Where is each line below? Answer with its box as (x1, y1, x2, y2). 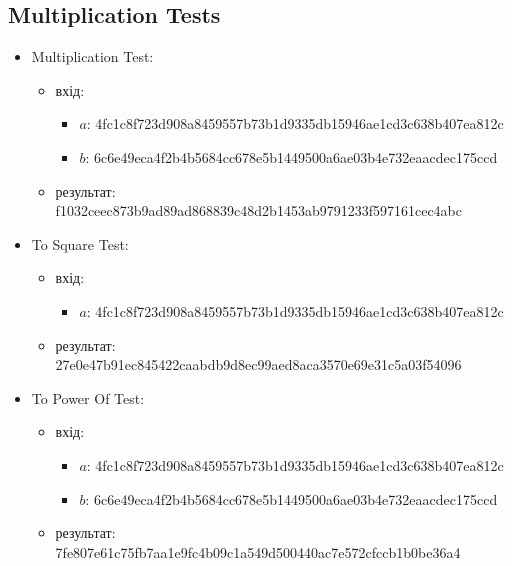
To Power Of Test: (31, 387, 145, 408)
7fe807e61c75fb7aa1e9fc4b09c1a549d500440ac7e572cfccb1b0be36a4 (55, 541, 461, 562)
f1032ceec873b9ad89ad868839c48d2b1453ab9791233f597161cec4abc (55, 200, 462, 221)
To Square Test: (31, 233, 129, 254)
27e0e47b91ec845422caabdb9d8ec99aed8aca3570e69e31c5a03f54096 (55, 354, 462, 375)
